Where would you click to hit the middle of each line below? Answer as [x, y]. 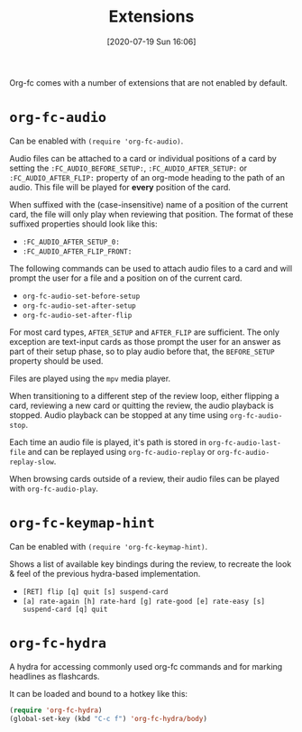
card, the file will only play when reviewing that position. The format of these [151, 214]
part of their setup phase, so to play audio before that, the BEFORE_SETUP [142, 351]
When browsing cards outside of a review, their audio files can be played [144, 478]
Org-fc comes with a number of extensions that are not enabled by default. [149, 82]
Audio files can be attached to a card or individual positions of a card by [143, 158]
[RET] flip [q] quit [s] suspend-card [95, 592]
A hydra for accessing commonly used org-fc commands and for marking [146, 666]
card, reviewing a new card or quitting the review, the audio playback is [142, 405]
